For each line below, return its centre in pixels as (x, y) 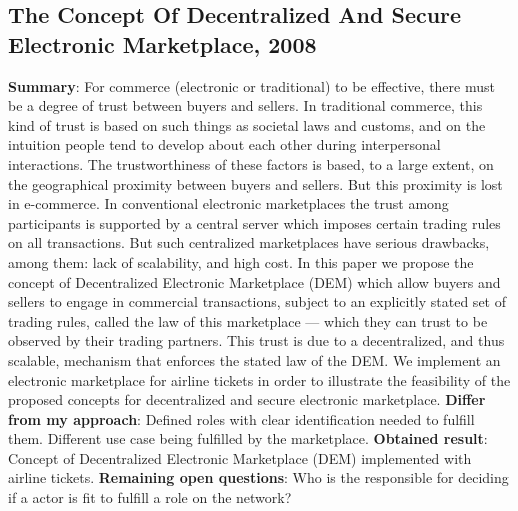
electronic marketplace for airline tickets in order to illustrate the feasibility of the (259, 379)
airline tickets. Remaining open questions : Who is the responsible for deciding (258, 477)
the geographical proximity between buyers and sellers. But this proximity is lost (255, 183)
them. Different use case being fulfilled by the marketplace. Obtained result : (248, 438)
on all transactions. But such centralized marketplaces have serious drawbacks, (249, 242)
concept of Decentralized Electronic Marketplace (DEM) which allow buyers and (254, 281)
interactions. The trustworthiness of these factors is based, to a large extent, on (251, 163)
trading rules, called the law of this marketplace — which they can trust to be (248, 320)
